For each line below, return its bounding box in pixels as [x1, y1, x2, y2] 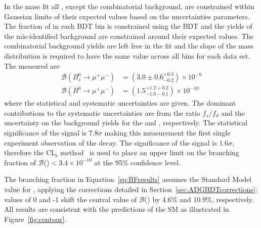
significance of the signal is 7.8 [4, 127, 98, 138]
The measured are [4, 60, 60, 71]
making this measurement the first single [104, 127, 231, 138]
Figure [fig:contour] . [4, 213, 67, 224]
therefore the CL [4, 147, 56, 158]
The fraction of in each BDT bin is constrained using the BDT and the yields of [4, 21, 252, 31]
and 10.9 [180, 194, 206, 204]
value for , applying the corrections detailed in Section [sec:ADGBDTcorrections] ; [4, 184, 257, 194]
